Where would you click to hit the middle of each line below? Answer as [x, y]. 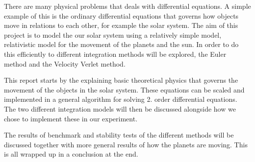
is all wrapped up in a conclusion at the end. [71, 154]
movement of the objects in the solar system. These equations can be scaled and [124, 89]
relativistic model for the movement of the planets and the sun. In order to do [121, 44]
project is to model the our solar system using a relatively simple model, [113, 35]
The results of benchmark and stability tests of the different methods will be [119, 135]
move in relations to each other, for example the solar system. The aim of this [121, 25]
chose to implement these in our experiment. [71, 118]
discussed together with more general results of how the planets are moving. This [126, 144]
